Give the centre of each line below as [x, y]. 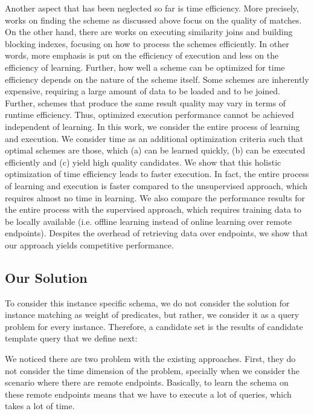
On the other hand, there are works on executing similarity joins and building [149, 32]
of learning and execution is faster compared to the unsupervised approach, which [156, 185]
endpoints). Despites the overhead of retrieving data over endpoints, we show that [157, 233]
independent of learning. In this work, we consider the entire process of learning [152, 126]
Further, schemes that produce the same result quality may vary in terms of [146, 102]
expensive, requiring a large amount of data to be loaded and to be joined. [143, 91]
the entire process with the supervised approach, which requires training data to [153, 209]
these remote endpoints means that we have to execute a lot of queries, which [148, 394]
